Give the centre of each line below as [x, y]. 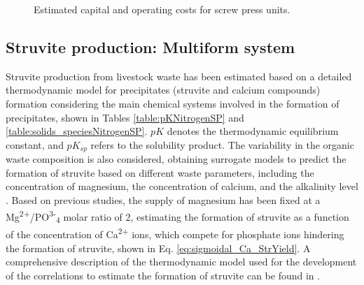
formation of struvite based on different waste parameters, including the [160, 172]
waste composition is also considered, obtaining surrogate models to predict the [176, 159]
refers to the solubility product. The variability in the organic [222, 144]
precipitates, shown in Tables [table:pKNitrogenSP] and [125, 117]
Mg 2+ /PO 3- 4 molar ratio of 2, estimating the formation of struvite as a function [177, 216]
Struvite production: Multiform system [150, 46]
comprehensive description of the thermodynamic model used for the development [181, 262]
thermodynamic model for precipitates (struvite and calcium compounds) [163, 90]
